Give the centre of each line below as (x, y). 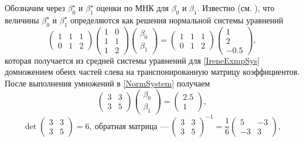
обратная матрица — (131, 127)
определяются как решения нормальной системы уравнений (177, 20)
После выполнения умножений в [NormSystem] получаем (107, 83)
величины (22, 20)
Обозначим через (35, 8)
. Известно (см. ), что (236, 8)
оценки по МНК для (132, 8)
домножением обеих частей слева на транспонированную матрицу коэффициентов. (152, 72)
